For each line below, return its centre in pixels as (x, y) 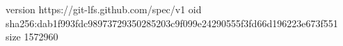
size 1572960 (32, 37)
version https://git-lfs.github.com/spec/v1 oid (104, 9)
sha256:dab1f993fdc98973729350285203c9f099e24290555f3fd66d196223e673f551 (172, 23)
